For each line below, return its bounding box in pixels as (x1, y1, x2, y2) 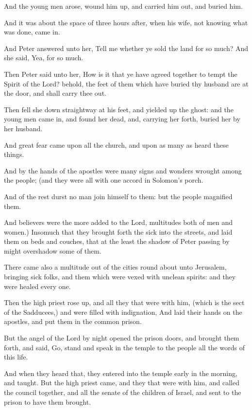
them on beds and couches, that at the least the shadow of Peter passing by (4, 236, 230, 246)
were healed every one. (4, 281, 71, 291)
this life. (4, 352, 28, 362)
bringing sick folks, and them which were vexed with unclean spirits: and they (4, 272, 236, 282)
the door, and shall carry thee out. (4, 88, 106, 98)
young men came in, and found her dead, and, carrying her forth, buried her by (4, 114, 240, 124)
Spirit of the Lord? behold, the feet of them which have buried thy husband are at (4, 78, 249, 88)
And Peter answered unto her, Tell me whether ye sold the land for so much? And (4, 43, 249, 53)
